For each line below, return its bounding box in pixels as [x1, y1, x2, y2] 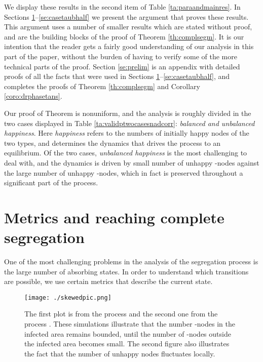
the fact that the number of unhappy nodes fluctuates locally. [24, 348, 215, 358]
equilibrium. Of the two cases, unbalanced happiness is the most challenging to [4, 147, 247, 158]
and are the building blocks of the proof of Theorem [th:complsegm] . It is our [4, 31, 244, 42]
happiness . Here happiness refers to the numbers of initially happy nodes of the [4, 128, 249, 138]
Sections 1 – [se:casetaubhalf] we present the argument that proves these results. [4, 11, 249, 22]
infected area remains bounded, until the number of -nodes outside [24, 328, 231, 339]
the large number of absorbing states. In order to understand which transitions [4, 266, 249, 276]
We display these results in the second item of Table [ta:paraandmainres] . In [4, 2, 241, 12]
